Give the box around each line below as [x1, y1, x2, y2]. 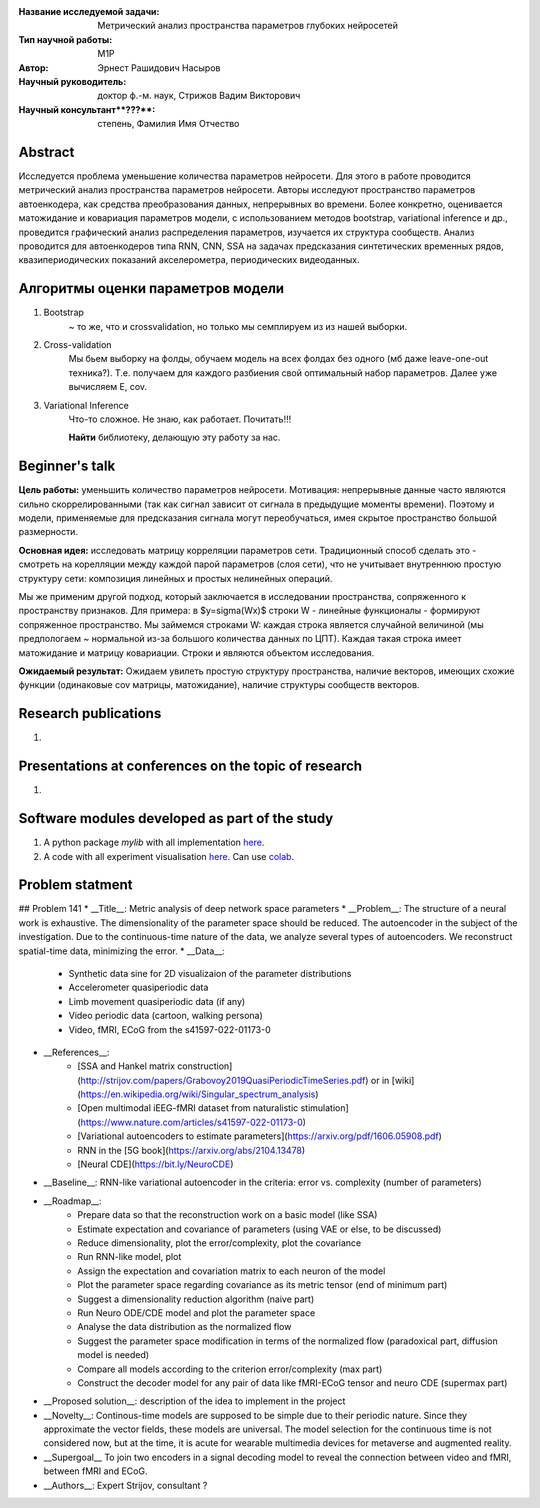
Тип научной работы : [18, 33, 113, 45]
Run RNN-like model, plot [77, 1251, 182, 1263]
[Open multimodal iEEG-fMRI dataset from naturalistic [77, 1102, 299, 1114]
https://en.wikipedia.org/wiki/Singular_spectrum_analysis [80, 1088, 316, 1100]
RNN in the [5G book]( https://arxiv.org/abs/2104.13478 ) [77, 1144, 306, 1156]
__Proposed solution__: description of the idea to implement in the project [43, 1395, 346, 1407]
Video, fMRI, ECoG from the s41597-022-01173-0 [68, 1023, 272, 1035]
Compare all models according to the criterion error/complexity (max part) [77, 1363, 383, 1375]
